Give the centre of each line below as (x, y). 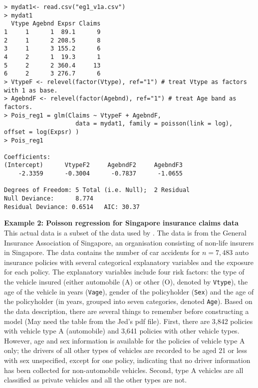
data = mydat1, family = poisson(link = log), (154, 124)
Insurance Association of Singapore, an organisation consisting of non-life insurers (129, 242)
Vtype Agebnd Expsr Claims (56, 24)
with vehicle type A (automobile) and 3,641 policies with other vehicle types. (122, 331)
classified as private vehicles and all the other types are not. (96, 380)
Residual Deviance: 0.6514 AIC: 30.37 (72, 207)
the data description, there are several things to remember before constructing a (127, 311)
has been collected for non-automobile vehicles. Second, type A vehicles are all (124, 370)
